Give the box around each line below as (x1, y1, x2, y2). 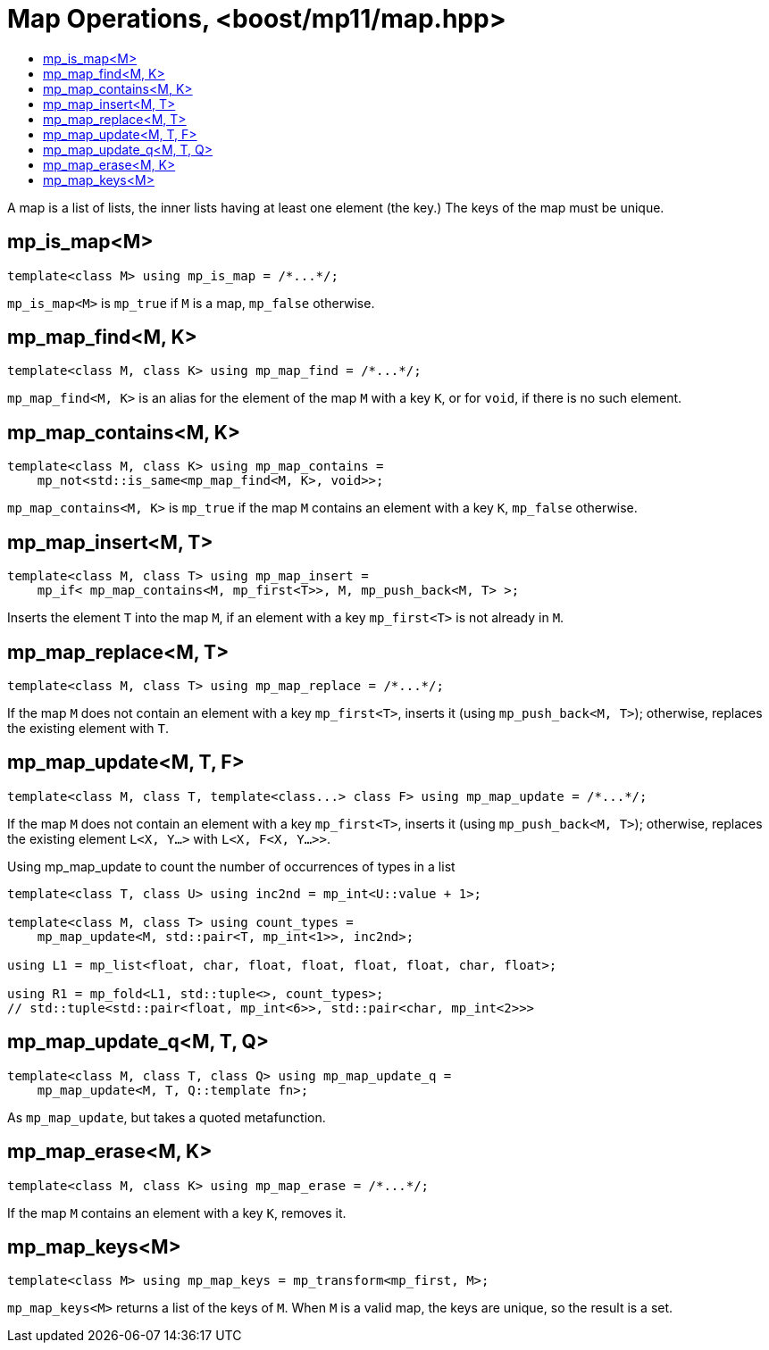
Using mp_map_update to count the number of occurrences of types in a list (7, 858, 456, 874)
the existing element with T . (7, 720, 170, 736)
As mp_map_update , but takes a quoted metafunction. (7, 1109, 326, 1125)
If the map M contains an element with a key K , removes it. (7, 1204, 347, 1221)
